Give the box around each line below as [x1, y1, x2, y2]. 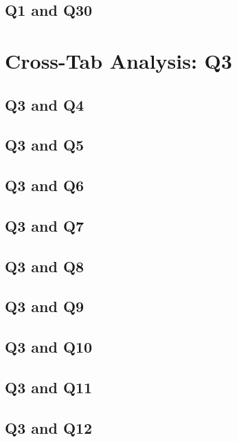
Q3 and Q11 [5, 377, 93, 398]
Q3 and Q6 [5, 175, 84, 196]
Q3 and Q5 [5, 134, 84, 155]
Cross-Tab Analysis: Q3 [5, 46, 232, 74]
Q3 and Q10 [5, 336, 93, 357]
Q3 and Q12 [5, 417, 93, 438]
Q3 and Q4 [5, 93, 84, 115]
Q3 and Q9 [5, 296, 84, 317]
